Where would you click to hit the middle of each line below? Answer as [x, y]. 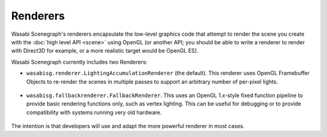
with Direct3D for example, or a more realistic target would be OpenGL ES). [105, 51]
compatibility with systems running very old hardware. [94, 112]
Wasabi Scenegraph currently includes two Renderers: [79, 62]
